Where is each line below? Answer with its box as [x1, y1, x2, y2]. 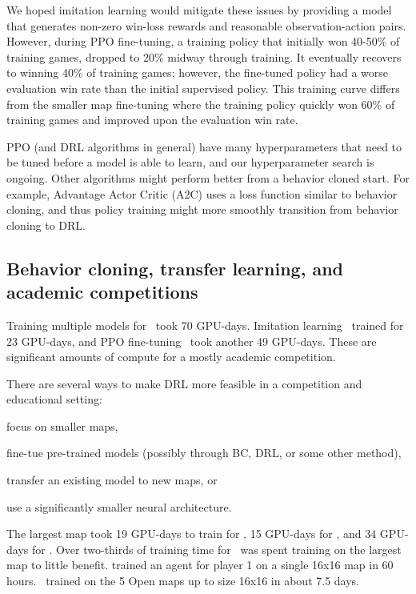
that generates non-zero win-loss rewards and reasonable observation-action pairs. [6, 17, 406, 34]
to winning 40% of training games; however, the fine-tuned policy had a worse [6, 64, 389, 81]
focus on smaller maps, [6, 417, 118, 434]
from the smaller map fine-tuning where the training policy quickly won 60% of [6, 95, 395, 112]
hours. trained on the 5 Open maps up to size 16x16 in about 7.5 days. [6, 572, 360, 589]
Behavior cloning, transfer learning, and [6, 255, 343, 280]
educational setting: [6, 391, 102, 407]
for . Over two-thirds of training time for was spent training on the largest [31, 540, 402, 557]
